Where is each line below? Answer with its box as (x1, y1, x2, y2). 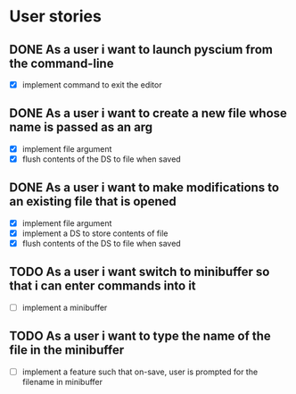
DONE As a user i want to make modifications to (9, 180, 279, 196)
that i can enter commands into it (9, 279, 196, 294)
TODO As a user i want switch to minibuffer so (9, 264, 270, 280)
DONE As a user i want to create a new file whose (9, 105, 288, 122)
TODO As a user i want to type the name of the (9, 329, 272, 344)
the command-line (9, 55, 114, 71)
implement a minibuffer (21, 302, 108, 313)
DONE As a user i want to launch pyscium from (9, 42, 274, 57)
